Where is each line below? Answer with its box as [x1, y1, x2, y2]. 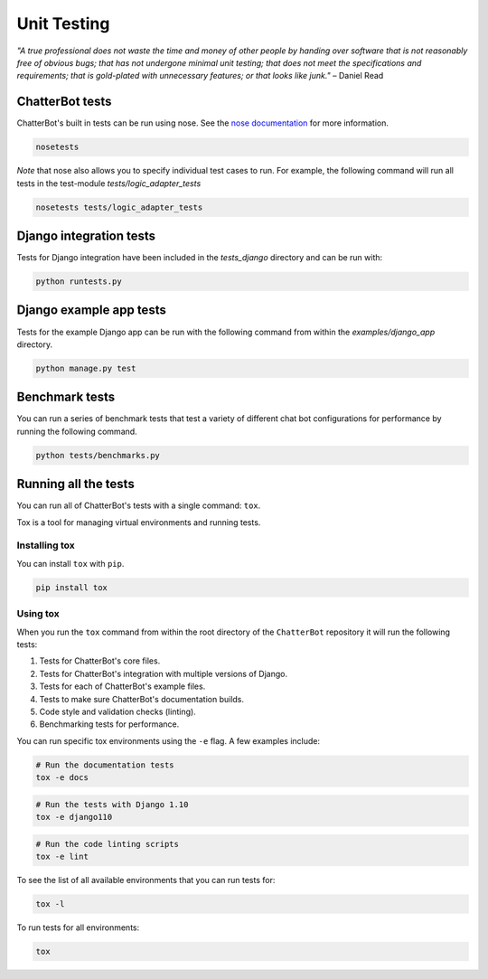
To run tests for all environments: [16, 922, 140, 933]
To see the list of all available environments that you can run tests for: [16, 874, 276, 885]
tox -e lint [35, 852, 89, 861]
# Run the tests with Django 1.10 [35, 799, 189, 809]
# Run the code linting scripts [35, 839, 180, 849]
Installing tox [16, 539, 76, 551]
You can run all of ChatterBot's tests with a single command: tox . [16, 500, 261, 511]
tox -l [35, 899, 65, 908]
